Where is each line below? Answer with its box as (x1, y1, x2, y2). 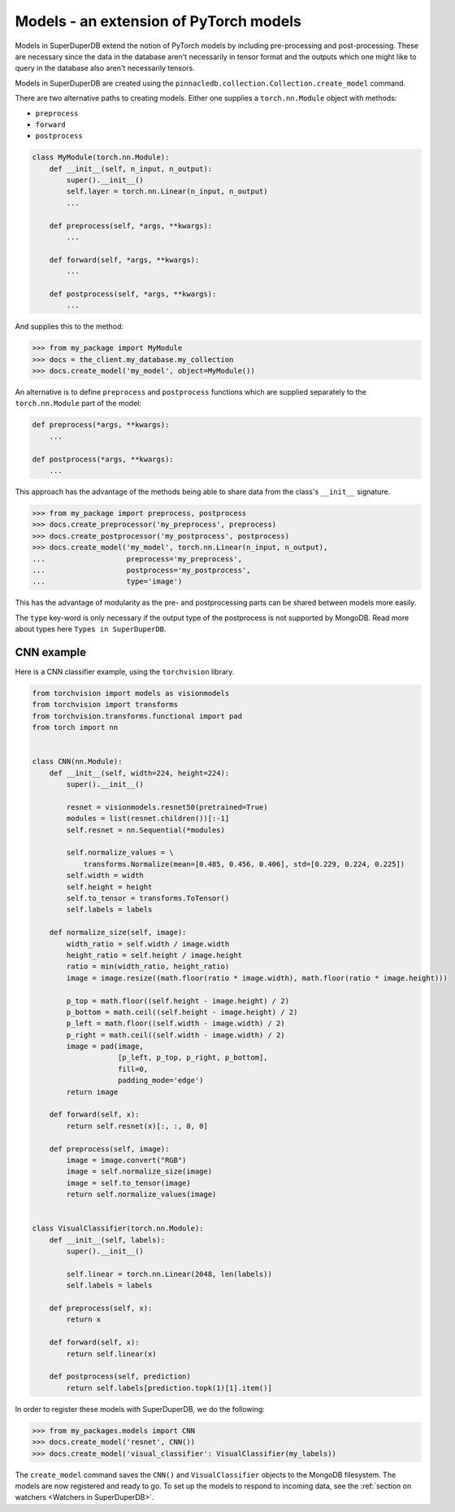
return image (66, 1087, 119, 1096)
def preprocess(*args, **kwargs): (32, 420, 170, 430)
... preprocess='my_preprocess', (32, 554, 243, 563)
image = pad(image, (66, 1042, 144, 1051)
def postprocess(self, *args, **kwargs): (49, 289, 217, 299)
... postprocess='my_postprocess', (32, 566, 251, 575)
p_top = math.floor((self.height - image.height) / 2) (66, 996, 290, 1005)
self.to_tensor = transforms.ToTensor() (66, 894, 230, 903)
